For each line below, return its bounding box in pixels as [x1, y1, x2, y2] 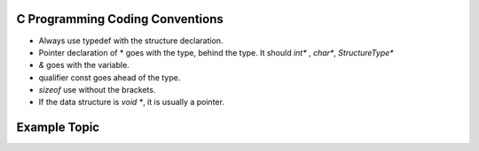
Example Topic [16, 120, 100, 135]
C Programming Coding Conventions [16, 11, 224, 26]
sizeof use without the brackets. [38, 85, 156, 95]
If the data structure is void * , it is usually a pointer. [38, 97, 225, 108]
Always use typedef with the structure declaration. [38, 35, 224, 46]
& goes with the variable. [38, 60, 130, 71]
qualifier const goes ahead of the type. [38, 72, 181, 83]
